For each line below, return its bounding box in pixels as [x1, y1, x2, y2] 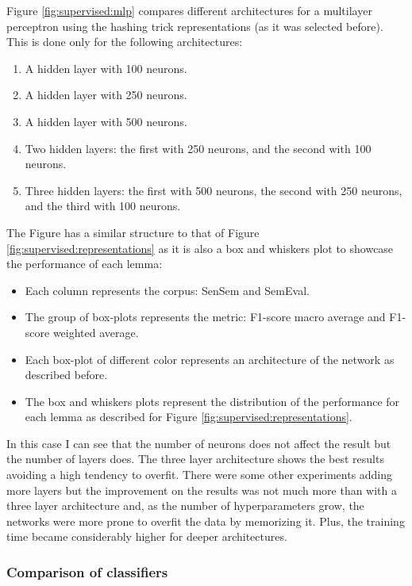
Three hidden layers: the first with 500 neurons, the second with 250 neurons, [25, 182, 402, 198]
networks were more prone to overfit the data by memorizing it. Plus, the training [6, 512, 405, 529]
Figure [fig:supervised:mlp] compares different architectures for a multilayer [6, 2, 372, 18]
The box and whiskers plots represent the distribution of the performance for [25, 393, 400, 409]
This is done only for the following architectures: [6, 33, 243, 50]
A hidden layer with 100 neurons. [25, 59, 187, 76]
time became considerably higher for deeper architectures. [6, 528, 287, 545]
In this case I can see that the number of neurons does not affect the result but [6, 435, 391, 451]
